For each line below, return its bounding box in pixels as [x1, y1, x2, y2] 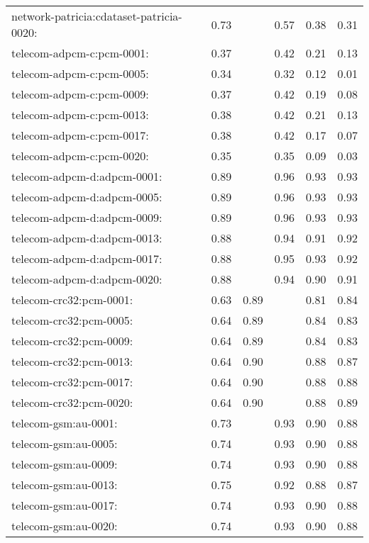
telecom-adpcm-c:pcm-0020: [11, 147, 149, 164]
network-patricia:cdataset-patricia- [11, 8, 182, 24]
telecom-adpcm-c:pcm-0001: [11, 45, 149, 61]
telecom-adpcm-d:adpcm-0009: [11, 209, 163, 225]
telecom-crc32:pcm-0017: [11, 374, 133, 390]
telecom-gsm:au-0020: [11, 517, 118, 534]
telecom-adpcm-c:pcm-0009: [11, 86, 149, 102]
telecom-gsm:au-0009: [11, 456, 118, 472]
